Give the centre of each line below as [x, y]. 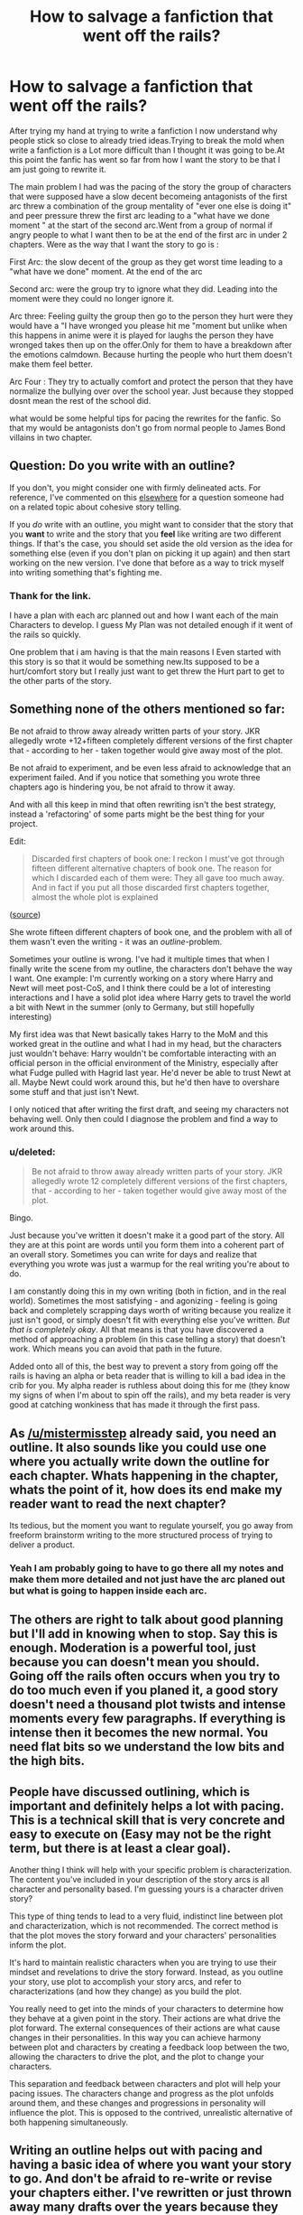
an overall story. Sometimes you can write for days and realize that [133, 1255]
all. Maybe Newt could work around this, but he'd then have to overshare [144, 1082]
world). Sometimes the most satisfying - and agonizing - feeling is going [143, 1301]
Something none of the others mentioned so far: [147, 710]
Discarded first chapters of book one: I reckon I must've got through [158, 858]
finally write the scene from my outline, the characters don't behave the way [151, 968]
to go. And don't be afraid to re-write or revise [141, 2179]
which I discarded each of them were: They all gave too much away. [158, 877]
